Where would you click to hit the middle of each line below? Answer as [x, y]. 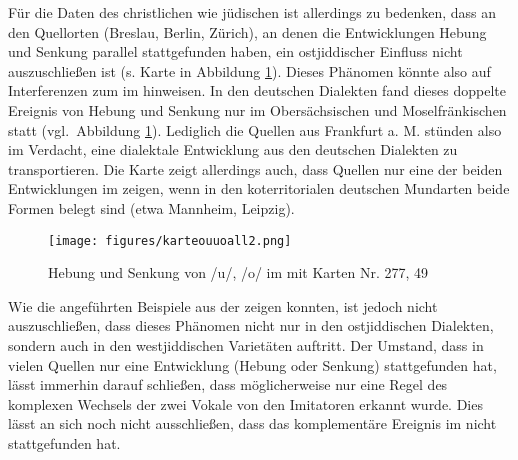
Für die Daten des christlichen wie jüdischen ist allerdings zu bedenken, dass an [252, 12]
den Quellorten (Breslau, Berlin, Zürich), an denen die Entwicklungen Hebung [247, 31]
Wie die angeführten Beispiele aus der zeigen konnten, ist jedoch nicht [223, 305]
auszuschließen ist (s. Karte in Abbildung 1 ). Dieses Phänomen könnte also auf [249, 70]
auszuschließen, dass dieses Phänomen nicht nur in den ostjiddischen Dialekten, [251, 325]
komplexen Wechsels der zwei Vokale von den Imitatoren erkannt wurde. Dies [245, 403]
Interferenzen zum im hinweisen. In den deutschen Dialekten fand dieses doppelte [257, 90]
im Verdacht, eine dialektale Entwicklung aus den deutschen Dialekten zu [233, 149]
